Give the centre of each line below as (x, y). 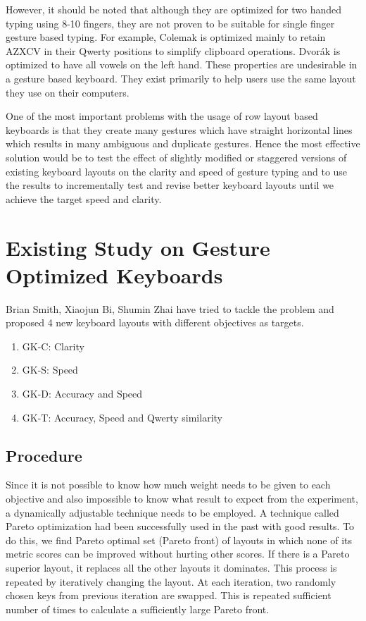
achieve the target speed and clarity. (84, 198)
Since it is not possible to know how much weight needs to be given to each (168, 485)
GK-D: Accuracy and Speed (82, 393)
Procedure (44, 455)
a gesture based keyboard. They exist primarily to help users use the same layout (181, 78)
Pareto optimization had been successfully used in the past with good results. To (180, 526)
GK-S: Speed (50, 370)
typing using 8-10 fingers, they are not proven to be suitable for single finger (170, 23)
